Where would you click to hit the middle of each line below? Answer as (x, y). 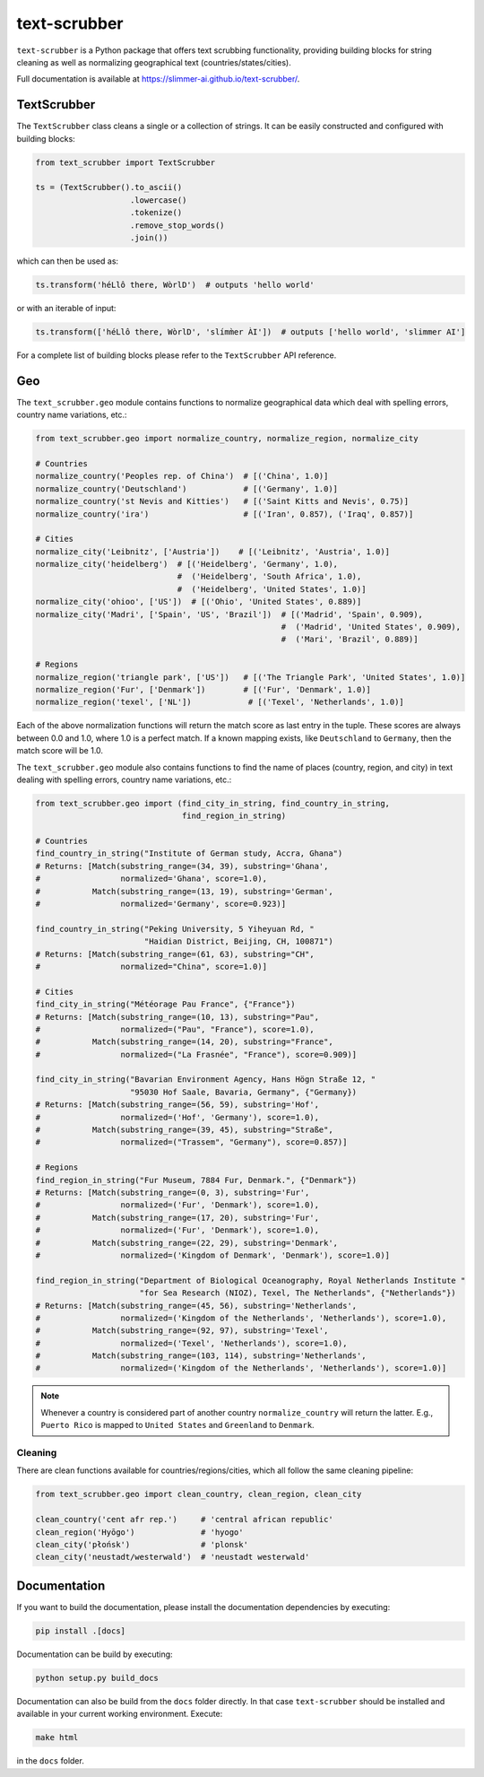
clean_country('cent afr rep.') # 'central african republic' (184, 1520)
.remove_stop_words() (177, 225)
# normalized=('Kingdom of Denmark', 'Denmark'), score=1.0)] (212, 1255)
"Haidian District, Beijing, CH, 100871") (238, 941)
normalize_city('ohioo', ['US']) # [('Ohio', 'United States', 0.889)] (199, 602)
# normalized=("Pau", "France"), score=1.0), (175, 1029)
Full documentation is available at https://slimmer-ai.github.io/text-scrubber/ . (158, 79)
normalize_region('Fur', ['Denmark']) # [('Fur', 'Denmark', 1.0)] (203, 689)
